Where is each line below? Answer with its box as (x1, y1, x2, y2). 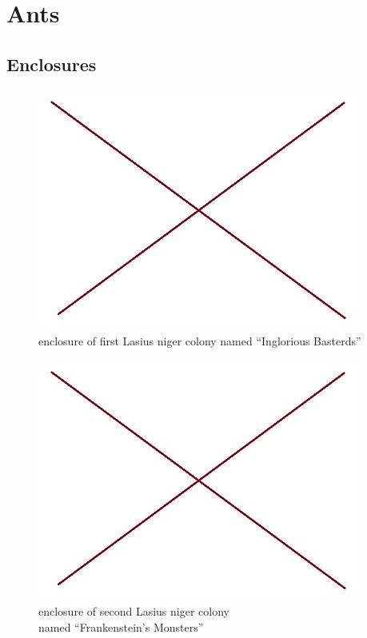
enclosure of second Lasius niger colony (38, 603, 229, 620)
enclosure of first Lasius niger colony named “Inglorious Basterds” (38, 333, 361, 349)
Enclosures (6, 51, 97, 76)
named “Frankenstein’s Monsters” (38, 618, 204, 635)
